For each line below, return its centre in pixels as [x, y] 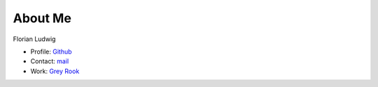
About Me [42, 18]
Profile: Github [51, 52]
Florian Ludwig [34, 39]
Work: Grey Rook [55, 71]
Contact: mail [50, 61]
